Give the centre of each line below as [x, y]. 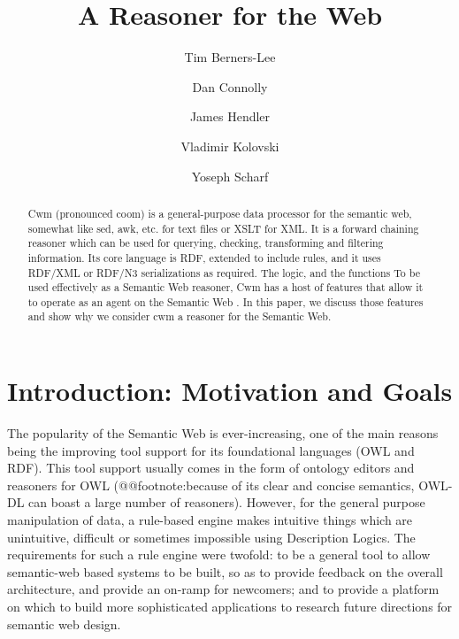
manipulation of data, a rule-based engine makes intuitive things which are [210, 520]
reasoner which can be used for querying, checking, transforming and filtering [206, 243]
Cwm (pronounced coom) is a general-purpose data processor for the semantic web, [220, 213]
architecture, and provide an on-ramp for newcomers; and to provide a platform [223, 589]
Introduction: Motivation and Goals [230, 391]
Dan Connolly [230, 86]
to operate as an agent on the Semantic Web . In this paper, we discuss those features [226, 301]
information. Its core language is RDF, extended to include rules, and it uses [204, 257]
